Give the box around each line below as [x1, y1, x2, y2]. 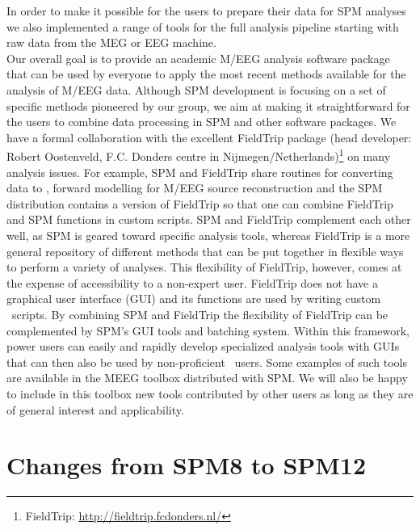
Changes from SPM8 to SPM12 [6, 448, 367, 482]
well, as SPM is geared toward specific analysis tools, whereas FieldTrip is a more [6, 226, 410, 243]
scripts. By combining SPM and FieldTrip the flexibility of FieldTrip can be [11, 305, 388, 322]
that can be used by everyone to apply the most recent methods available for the [6, 65, 406, 82]
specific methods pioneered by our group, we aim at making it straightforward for [6, 97, 410, 114]
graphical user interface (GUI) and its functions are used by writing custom [6, 290, 381, 307]
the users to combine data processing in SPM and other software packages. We [6, 113, 397, 130]
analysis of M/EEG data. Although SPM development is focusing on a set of [6, 81, 386, 98]
